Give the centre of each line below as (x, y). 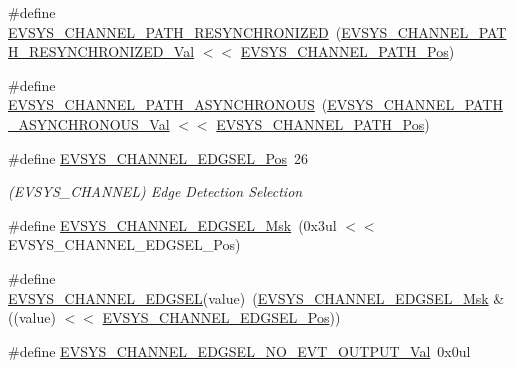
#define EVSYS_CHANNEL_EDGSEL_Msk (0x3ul (172, 224)
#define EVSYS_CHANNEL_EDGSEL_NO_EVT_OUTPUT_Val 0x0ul (239, 350)
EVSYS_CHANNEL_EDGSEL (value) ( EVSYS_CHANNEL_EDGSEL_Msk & (256, 297)
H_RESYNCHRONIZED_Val (101, 51)
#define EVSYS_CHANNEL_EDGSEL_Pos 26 (158, 157)
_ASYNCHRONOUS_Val (89, 123)
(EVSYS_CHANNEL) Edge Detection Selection (155, 191)
